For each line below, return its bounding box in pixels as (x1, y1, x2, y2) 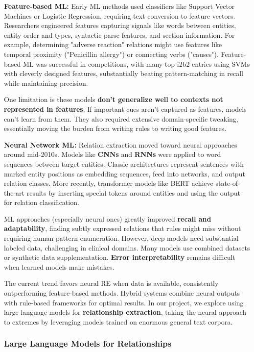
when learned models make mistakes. (4, 261, 115, 272)
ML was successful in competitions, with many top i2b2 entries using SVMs (23, 58, 250, 69)
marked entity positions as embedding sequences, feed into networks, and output (4, 168, 245, 178)
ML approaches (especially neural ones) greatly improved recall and (4, 213, 211, 224)
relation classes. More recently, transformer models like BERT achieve (4, 178, 213, 188)
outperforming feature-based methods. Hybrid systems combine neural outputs (4, 288, 240, 298)
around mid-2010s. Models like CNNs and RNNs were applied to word (4, 149, 221, 159)
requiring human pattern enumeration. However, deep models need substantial (4, 233, 239, 243)
